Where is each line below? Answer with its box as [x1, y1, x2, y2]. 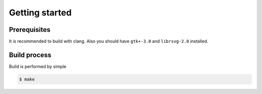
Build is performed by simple [9, 63, 66, 69]
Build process [9, 51, 52, 59]
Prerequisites [9, 26, 50, 34]
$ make [19, 76, 35, 82]
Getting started [9, 7, 72, 18]
